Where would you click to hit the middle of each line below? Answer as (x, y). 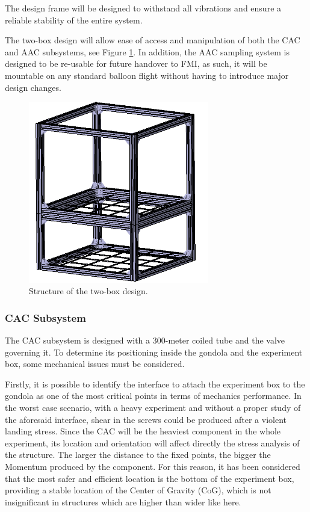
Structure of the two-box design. (88, 291)
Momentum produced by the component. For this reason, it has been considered (153, 466)
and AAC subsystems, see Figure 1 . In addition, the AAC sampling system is (147, 51)
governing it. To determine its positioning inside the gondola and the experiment (154, 352)
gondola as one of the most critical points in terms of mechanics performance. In (153, 396)
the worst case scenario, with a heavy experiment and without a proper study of (153, 407)
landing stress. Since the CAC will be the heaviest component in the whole (143, 431)
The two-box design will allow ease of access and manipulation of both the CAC (153, 40)
